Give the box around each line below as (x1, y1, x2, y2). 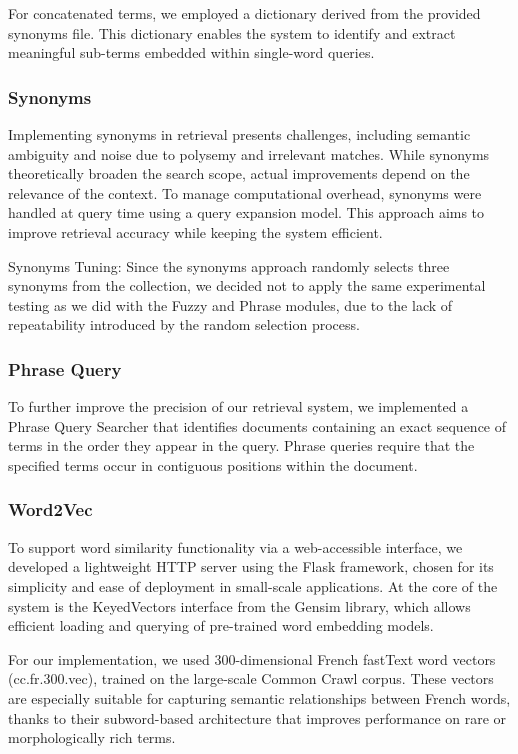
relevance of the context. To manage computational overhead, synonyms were (8, 182, 482, 203)
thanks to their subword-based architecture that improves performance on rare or (8, 707, 507, 728)
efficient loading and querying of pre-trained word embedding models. (8, 615, 434, 636)
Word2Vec (8, 497, 93, 522)
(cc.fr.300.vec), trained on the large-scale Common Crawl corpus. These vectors (8, 668, 494, 689)
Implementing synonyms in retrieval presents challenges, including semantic (8, 124, 471, 144)
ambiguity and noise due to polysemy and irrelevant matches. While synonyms (8, 143, 490, 164)
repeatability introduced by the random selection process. (8, 314, 360, 335)
